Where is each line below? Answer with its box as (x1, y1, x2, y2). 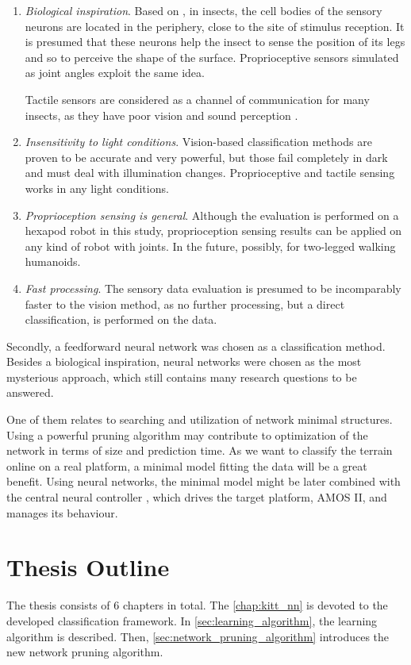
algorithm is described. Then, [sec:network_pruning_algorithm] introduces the (6, 628, 390, 644)
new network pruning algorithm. (6, 644, 163, 660)
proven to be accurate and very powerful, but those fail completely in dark (25, 148, 388, 165)
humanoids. (25, 253, 81, 270)
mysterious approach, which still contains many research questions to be (6, 368, 357, 385)
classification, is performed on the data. (25, 311, 217, 328)
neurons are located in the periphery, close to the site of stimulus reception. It (25, 17, 405, 34)
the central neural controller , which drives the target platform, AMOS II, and (6, 489, 387, 505)
